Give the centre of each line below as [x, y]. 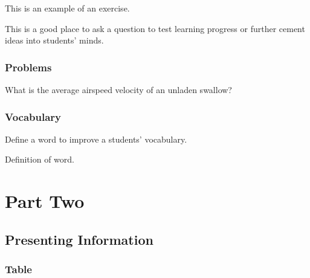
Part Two [45, 201]
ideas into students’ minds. [54, 40]
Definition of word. [40, 159]
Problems [28, 67]
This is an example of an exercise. [67, 8]
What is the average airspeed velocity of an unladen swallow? [118, 89]
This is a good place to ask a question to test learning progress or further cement [155, 28]
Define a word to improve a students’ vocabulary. [96, 139]
